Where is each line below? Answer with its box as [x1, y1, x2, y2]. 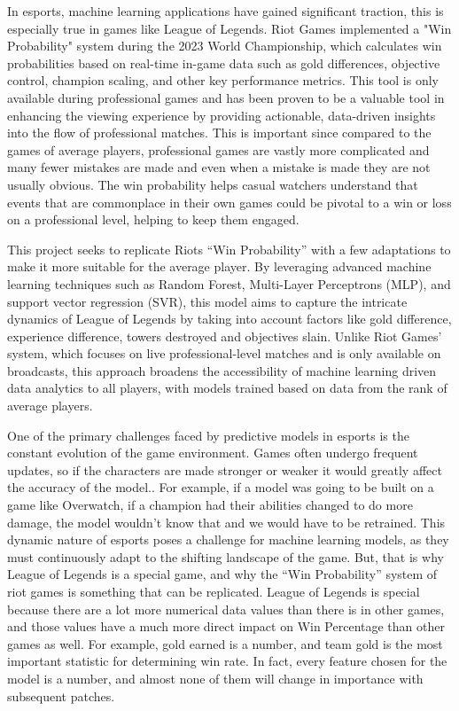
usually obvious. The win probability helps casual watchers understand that [7, 175, 418, 193]
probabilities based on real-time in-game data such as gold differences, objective [7, 53, 440, 72]
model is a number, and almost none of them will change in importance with [7, 668, 424, 687]
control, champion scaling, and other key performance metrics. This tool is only [7, 71, 440, 90]
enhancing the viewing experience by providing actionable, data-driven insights [7, 105, 436, 124]
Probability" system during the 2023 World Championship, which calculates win [7, 36, 442, 55]
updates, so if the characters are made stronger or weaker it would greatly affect [7, 460, 442, 479]
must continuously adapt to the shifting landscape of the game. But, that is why [7, 547, 444, 566]
